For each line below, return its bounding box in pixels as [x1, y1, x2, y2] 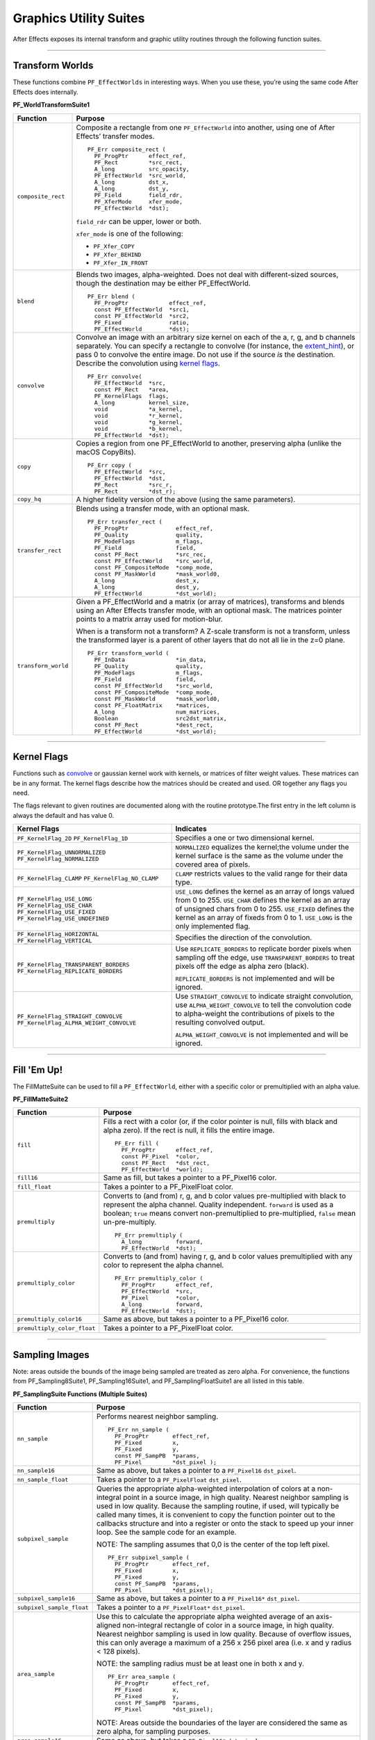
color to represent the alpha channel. [103, 1260, 224, 1270]
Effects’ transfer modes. [76, 131, 155, 141]
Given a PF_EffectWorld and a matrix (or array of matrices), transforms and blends [76, 596, 345, 606]
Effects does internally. [12, 88, 79, 96]
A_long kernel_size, [94, 399, 190, 406]
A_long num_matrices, [94, 708, 220, 715]
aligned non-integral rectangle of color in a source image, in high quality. [96, 1620, 335, 1630]
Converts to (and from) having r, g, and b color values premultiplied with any [103, 1251, 353, 1261]
